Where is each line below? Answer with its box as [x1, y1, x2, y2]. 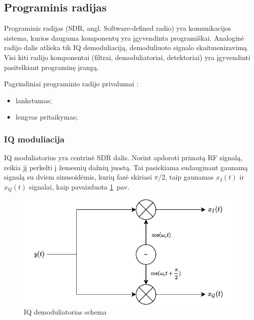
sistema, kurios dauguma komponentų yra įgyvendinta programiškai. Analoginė [4, 32, 245, 43]
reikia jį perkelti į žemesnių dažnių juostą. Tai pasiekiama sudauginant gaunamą [4, 162, 248, 172]
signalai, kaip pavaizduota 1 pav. [29, 181, 130, 192]
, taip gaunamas [165, 172, 214, 182]
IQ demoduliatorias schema [24, 307, 107, 317]
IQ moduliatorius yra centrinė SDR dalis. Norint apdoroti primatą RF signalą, [4, 152, 243, 163]
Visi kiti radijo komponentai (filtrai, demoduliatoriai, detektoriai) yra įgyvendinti [4, 52, 251, 62]
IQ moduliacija [4, 132, 65, 145]
